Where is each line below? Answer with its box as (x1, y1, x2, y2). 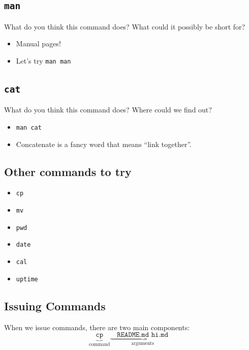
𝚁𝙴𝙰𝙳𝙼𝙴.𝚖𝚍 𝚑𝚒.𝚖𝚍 (117, 331, 168, 339)
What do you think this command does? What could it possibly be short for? (4, 21, 245, 32)
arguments (131, 341, 154, 346)
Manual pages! (16, 38, 61, 49)
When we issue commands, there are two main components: (4, 322, 190, 332)
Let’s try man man (16, 55, 71, 66)
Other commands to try (4, 163, 132, 179)
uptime (16, 275, 38, 283)
